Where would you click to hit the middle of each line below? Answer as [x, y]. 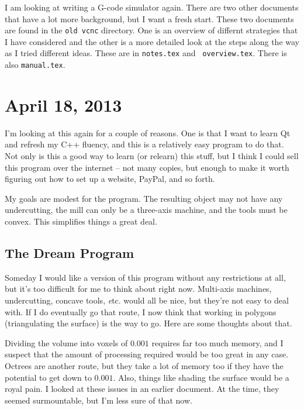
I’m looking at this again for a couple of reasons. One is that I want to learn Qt [148, 132]
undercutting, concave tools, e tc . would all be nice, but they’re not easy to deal [147, 300]
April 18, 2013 [63, 104]
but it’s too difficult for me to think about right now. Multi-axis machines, [138, 289]
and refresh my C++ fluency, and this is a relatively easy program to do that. [144, 144]
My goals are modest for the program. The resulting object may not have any [144, 198]
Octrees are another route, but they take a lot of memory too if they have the [144, 365]
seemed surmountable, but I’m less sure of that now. [99, 400]
